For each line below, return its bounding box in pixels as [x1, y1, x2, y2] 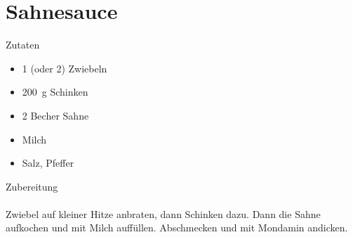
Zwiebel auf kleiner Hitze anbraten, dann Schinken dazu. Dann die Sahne [6, 206, 321, 221]
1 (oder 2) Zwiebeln [22, 60, 107, 75]
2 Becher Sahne [22, 108, 89, 122]
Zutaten [6, 37, 40, 52]
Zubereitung [6, 179, 58, 193]
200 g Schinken [22, 84, 88, 99]
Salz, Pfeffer [22, 155, 74, 170]
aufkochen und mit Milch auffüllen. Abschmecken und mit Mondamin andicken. [6, 220, 348, 235]
